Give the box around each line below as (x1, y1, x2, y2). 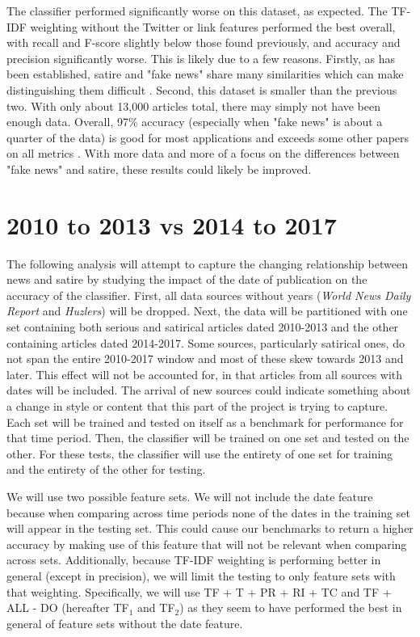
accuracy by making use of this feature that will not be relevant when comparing (6, 535, 407, 552)
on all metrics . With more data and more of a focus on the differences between (6, 145, 400, 162)
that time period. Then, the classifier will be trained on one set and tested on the (6, 429, 409, 446)
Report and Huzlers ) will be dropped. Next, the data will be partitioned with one (6, 302, 408, 319)
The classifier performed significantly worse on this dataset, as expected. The (6, 2, 388, 19)
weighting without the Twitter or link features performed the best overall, (30, 18, 396, 35)
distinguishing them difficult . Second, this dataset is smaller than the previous (6, 81, 397, 98)
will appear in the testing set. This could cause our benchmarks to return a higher (6, 520, 414, 537)
